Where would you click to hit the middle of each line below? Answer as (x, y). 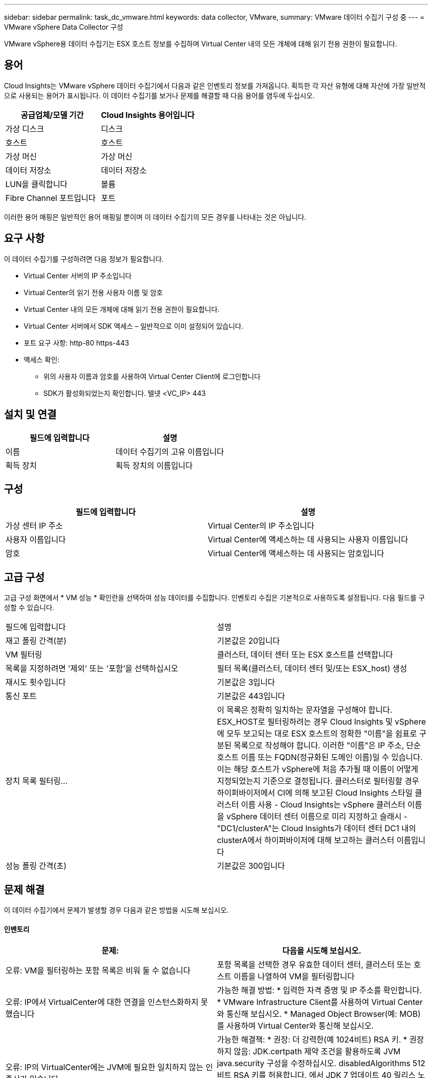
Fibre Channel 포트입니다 (51, 198)
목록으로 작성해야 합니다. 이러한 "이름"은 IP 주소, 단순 (327, 746)
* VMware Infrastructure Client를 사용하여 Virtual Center (320, 1002)
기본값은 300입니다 (251, 866)
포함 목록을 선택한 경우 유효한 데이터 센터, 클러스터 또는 (314, 965)
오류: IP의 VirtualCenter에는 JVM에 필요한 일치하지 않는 (105, 1067)
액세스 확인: (42, 359)
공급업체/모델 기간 (52, 115)
